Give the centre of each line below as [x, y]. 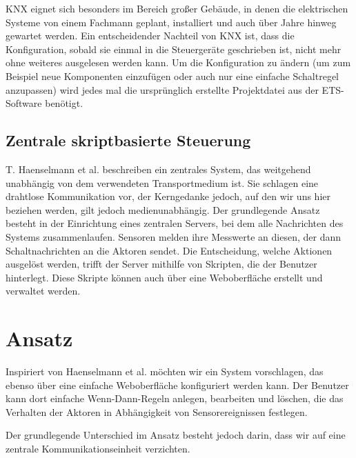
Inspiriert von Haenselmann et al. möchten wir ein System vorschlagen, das [165, 371]
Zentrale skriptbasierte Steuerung [128, 140]
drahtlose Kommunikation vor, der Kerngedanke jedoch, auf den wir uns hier [168, 196]
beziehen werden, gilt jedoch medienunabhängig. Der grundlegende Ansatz [163, 209]
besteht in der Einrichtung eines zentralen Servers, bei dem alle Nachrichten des [175, 223]
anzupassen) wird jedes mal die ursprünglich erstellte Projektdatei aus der [162, 89]
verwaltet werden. [43, 291]
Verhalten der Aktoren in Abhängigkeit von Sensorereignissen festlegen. [157, 411]
